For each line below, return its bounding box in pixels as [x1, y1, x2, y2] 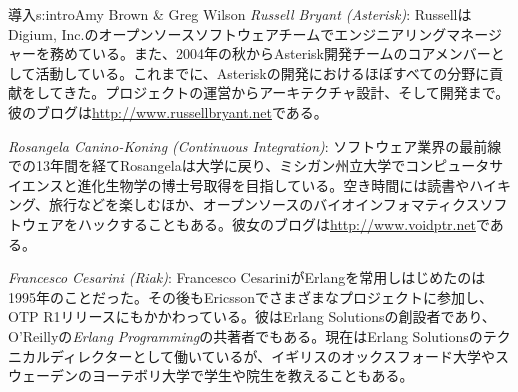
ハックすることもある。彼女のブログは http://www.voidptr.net [77, 213, 476, 234]
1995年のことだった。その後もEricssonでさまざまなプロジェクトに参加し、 [8, 286, 493, 307]
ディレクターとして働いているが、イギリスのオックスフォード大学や [49, 345, 495, 366]
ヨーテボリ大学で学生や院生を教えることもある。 [91, 365, 414, 386]
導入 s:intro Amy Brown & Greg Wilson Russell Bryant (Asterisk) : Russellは [8, 4, 472, 24]
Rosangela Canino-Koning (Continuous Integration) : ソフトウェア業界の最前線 [8, 135, 502, 156]
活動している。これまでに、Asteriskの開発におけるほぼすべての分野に [35, 62, 490, 83]
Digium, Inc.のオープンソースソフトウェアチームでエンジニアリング [8, 23, 447, 44]
